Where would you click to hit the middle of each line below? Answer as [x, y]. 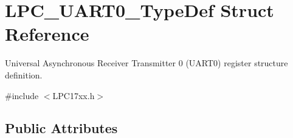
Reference [47, 34]
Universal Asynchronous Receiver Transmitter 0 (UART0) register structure [146, 63]
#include [22, 95]
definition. [24, 74]
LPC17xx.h [74, 95]
